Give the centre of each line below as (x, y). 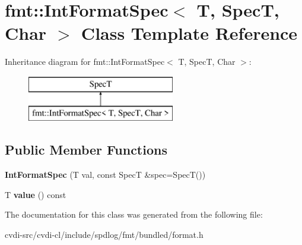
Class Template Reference (189, 33)
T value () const (36, 194)
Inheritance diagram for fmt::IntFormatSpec (85, 62)
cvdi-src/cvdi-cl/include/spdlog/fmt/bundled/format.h (104, 235)
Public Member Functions (86, 150)
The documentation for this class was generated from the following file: (134, 214)
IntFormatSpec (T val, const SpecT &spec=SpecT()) (105, 175)
